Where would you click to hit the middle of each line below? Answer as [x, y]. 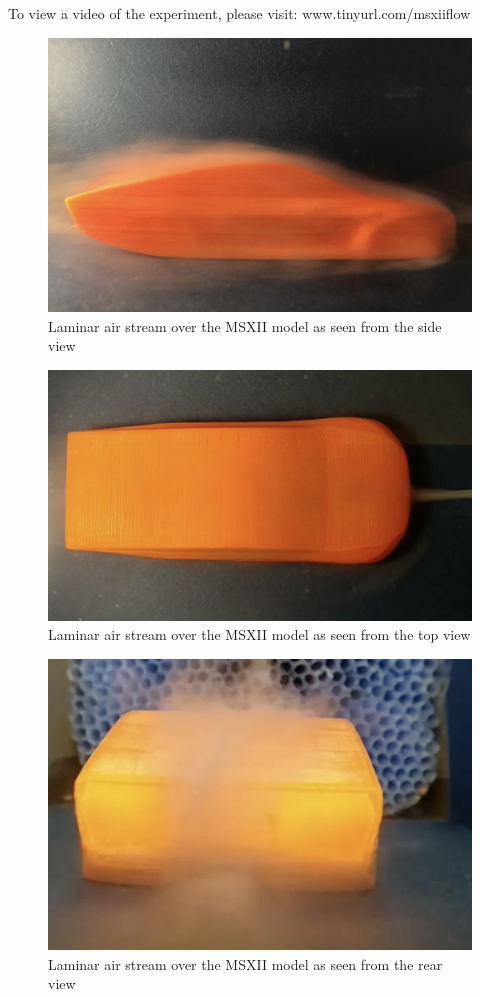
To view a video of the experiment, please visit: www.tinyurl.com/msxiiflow [239, 13]
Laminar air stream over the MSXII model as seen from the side [245, 325]
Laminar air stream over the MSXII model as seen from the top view [259, 634]
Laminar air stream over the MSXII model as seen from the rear [245, 963]
